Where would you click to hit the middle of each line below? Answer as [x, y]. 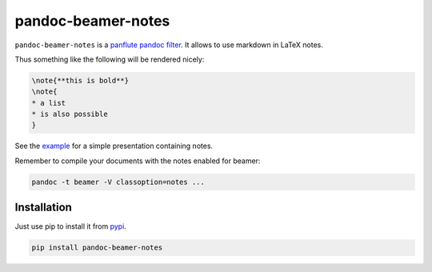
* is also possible [70, 114]
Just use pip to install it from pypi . [71, 226]
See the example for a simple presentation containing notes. [114, 146]
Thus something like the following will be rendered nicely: [110, 59]
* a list [49, 103]
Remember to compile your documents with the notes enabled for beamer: [138, 161]
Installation [43, 208]
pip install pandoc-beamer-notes [97, 248]
